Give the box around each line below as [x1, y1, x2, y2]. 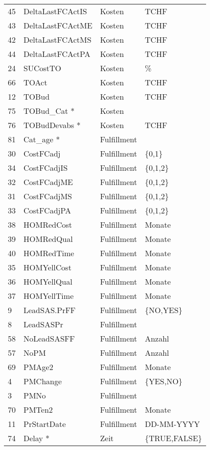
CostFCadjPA [23, 205, 71, 216]
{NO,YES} [144, 304, 183, 316]
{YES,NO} [144, 375, 183, 387]
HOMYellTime [23, 290, 74, 301]
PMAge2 [23, 361, 53, 372]
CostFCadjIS [23, 162, 68, 173]
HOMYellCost [23, 262, 71, 273]
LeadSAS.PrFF [23, 304, 76, 316]
